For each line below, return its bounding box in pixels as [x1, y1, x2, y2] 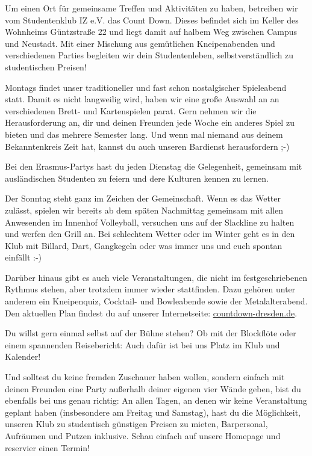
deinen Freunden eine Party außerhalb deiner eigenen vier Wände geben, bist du [5, 382, 301, 395]
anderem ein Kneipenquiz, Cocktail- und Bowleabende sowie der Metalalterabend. [5, 295, 308, 307]
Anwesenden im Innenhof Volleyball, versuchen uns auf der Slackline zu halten [5, 215, 295, 228]
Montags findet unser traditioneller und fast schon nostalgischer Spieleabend [5, 81, 287, 93]
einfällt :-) [5, 251, 42, 263]
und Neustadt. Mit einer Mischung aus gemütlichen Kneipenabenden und [5, 37, 275, 49]
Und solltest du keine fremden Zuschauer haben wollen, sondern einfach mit [5, 371, 285, 383]
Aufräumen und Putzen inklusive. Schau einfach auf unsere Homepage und [5, 430, 281, 442]
